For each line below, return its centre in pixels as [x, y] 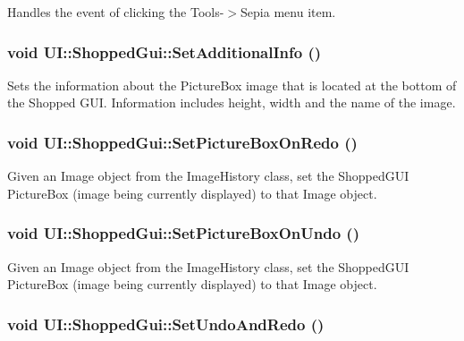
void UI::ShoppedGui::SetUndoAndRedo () [166, 324]
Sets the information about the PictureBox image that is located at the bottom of [232, 85]
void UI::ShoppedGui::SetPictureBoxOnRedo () [182, 142]
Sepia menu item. [288, 12]
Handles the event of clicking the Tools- [116, 12]
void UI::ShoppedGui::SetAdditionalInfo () [165, 51]
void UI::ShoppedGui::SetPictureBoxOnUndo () [183, 233]
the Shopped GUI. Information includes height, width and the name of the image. [232, 102]
